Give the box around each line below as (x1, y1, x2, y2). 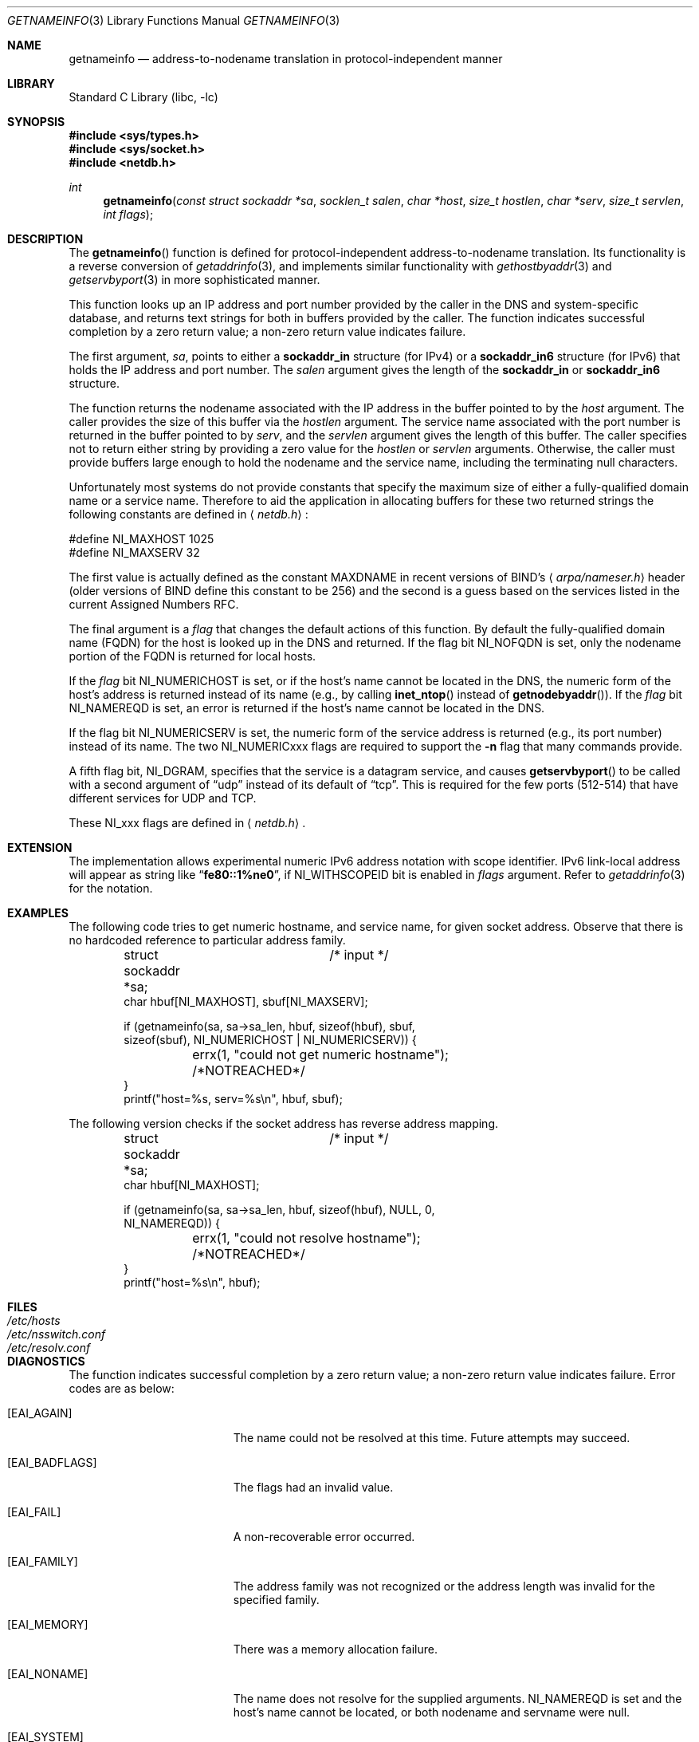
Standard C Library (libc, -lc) (69, 90, 218, 104)
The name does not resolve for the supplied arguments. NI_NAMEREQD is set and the (233, 1692, 682, 1705)
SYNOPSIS (7, 115, 65, 128)
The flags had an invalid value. (233, 1480, 394, 1494)
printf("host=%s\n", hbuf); (124, 1275, 261, 1289)
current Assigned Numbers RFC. (69, 597, 239, 611)
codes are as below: (69, 1381, 175, 1395)
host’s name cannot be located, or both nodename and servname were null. (233, 1705, 630, 1719)
